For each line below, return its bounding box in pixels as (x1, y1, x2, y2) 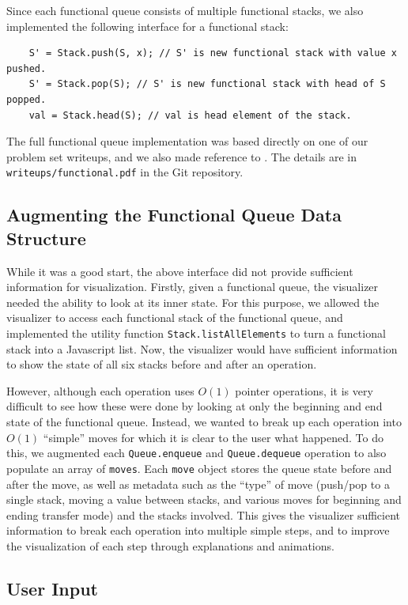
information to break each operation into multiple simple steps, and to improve (6, 522, 390, 539)
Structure (6, 225, 86, 250)
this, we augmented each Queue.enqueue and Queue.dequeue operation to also (6, 444, 387, 461)
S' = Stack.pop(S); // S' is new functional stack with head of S (28, 78, 386, 90)
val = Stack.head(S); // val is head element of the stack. (28, 109, 352, 121)
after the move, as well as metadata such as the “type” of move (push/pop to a (6, 475, 390, 492)
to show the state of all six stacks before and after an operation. (6, 356, 317, 372)
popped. (6, 93, 47, 105)
